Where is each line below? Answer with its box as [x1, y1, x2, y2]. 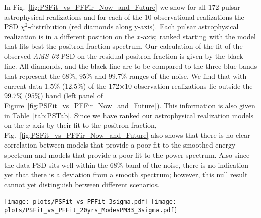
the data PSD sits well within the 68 [4, 159, 117, 170]
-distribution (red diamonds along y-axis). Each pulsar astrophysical [28, 21, 239, 32]
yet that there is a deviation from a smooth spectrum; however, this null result [4, 169, 248, 180]
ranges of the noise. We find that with [129, 70, 247, 81]
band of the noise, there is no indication [125, 159, 249, 170]
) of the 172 [83, 80, 119, 91]
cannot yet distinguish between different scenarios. [4, 179, 160, 189]
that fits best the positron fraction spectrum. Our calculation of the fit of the [4, 41, 243, 51]
